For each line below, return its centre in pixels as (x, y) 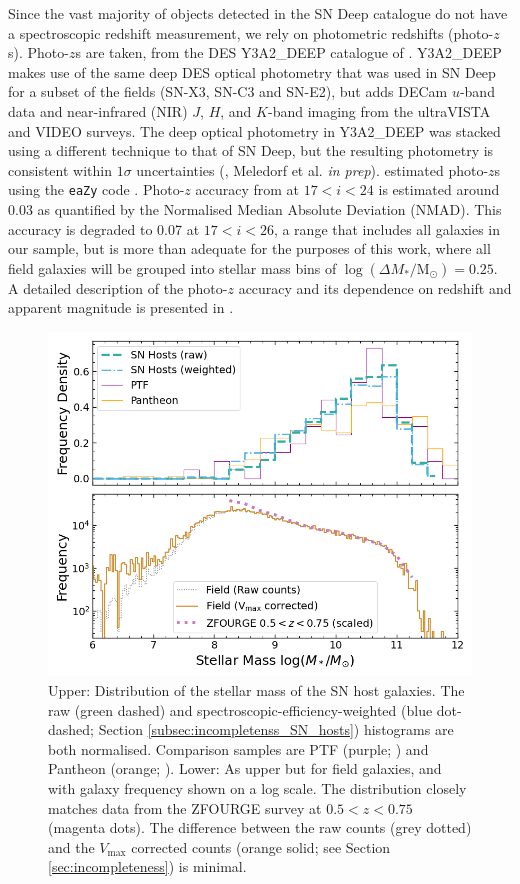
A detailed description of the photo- (118, 287)
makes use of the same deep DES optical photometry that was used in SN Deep (252, 71)
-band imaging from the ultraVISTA (379, 110)
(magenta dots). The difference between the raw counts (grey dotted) (260, 827)
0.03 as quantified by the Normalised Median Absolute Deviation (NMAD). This (255, 209)
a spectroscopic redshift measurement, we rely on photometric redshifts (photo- (251, 32)
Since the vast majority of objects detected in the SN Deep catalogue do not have (258, 13)
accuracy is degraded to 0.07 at (104, 228)
